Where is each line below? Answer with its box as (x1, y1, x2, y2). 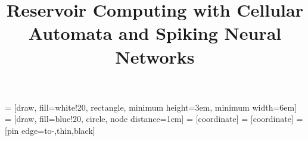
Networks (115, 44, 195, 68)
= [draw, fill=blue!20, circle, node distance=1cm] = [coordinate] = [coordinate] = (5, 112, 303, 125)
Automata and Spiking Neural (28, 21, 282, 45)
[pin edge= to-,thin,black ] (5, 124, 95, 136)
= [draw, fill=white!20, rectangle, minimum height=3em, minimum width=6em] (5, 101, 297, 113)
